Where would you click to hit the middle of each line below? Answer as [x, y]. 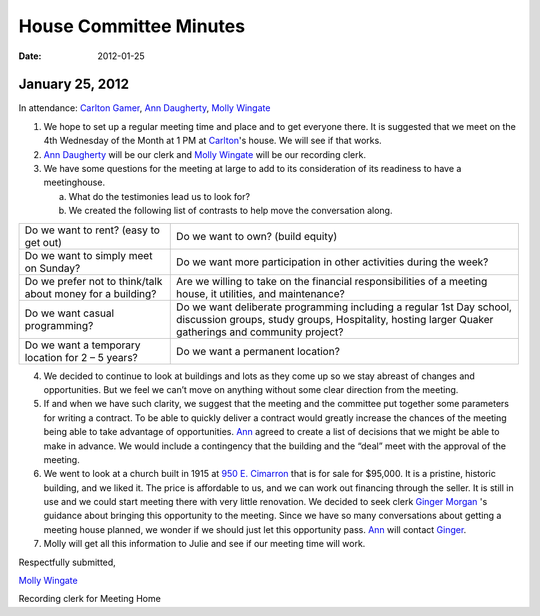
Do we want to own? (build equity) [257, 236]
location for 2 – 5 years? [81, 357]
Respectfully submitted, [67, 562]
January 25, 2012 [74, 84]
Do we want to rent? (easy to [92, 230]
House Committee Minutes [131, 26]
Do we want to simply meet [88, 255]
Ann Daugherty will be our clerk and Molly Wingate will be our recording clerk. [205, 154]
